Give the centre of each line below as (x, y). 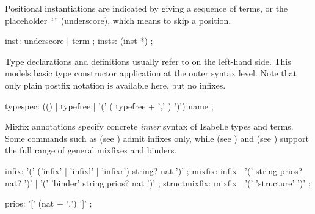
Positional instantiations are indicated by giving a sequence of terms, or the (147, 8)
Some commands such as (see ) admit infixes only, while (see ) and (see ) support (157, 138)
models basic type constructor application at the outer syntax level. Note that (151, 73)
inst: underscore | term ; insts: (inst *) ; (79, 41)
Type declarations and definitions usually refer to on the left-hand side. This (148, 61)
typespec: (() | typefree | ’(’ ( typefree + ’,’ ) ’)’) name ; (109, 105)
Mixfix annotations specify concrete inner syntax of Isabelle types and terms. (149, 126)
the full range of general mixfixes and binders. (91, 150)
